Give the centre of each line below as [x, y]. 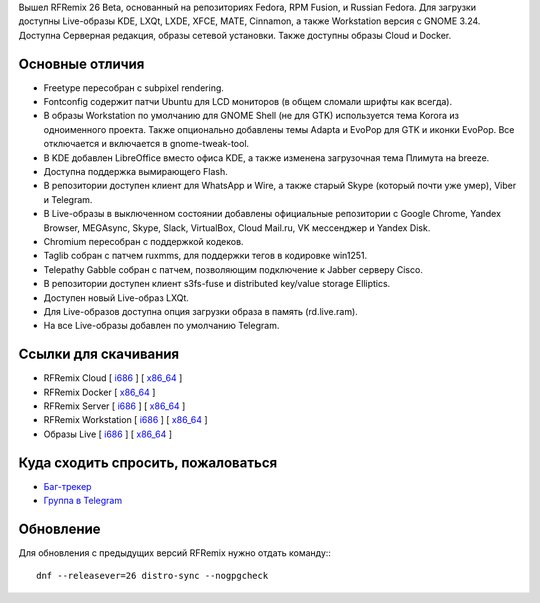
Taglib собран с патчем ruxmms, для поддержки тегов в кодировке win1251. [205, 256]
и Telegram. [68, 199]
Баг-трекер [67, 486]
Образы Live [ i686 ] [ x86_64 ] [108, 434]
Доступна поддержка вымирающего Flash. [136, 172]
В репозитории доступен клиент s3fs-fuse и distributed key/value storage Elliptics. [217, 284]
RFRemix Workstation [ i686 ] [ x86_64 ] [125, 420]
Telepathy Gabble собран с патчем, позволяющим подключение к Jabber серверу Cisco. [233, 269]
